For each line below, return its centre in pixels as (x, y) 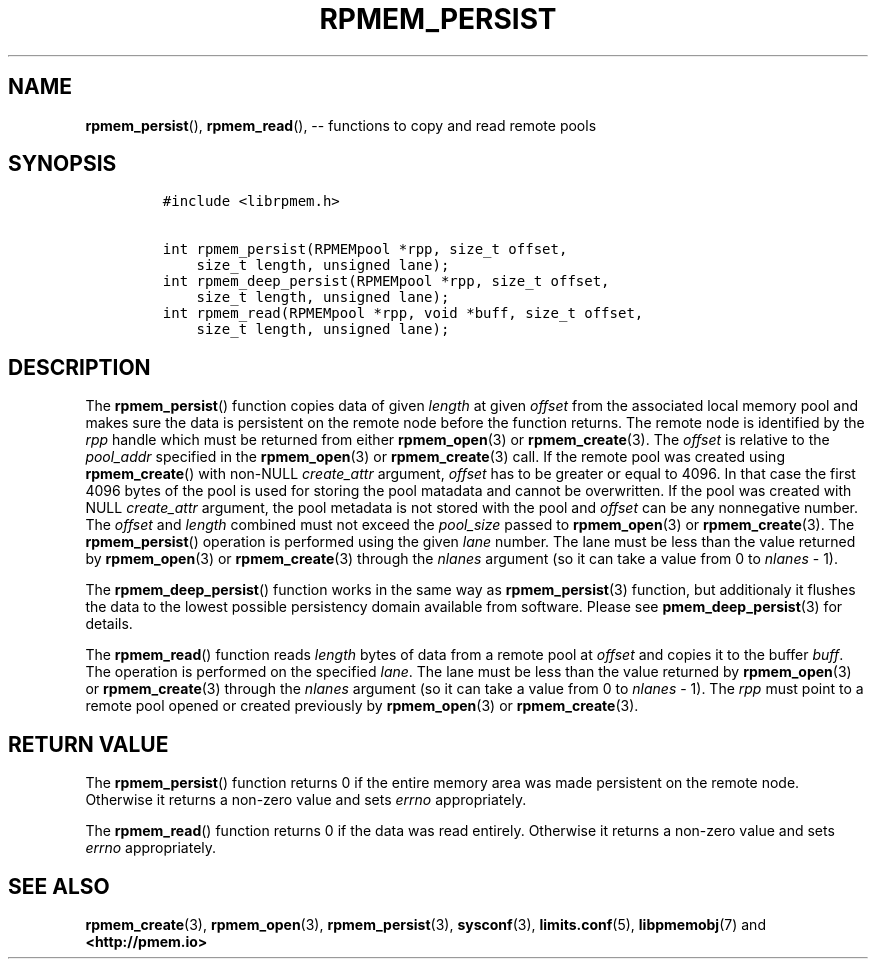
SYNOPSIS (62, 164)
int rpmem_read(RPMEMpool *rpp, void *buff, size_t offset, (403, 313)
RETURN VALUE (88, 744)
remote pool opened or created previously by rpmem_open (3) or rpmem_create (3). (362, 706)
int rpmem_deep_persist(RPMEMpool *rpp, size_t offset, (386, 281)
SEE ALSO (59, 886)
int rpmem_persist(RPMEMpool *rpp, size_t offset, (365, 249)
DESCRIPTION (79, 367)
